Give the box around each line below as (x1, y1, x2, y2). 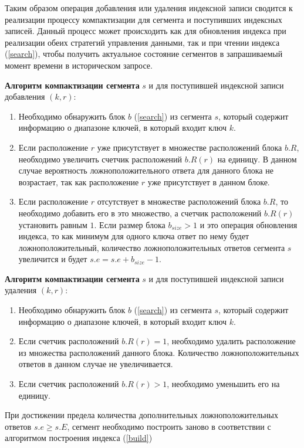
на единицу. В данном (217, 152, 297, 165)
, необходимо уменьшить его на (167, 378, 280, 390)
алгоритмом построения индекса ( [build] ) (5, 432, 153, 444)
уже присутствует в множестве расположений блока (97, 141, 282, 153)
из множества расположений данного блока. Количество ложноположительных (18, 346, 299, 358)
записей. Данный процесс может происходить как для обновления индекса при (5, 25, 286, 37)
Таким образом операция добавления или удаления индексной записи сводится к (5, 2, 293, 13)
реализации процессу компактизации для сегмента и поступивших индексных (5, 13, 282, 25)
